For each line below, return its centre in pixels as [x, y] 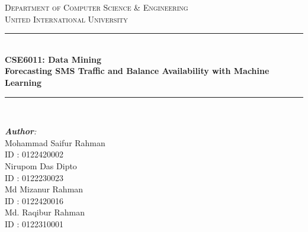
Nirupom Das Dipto [41, 165]
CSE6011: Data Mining [53, 59]
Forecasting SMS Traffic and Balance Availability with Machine [137, 71]
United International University [66, 19]
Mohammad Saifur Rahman [55, 142]
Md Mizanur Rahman [44, 189]
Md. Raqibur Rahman [45, 212]
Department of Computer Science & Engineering [97, 7]
